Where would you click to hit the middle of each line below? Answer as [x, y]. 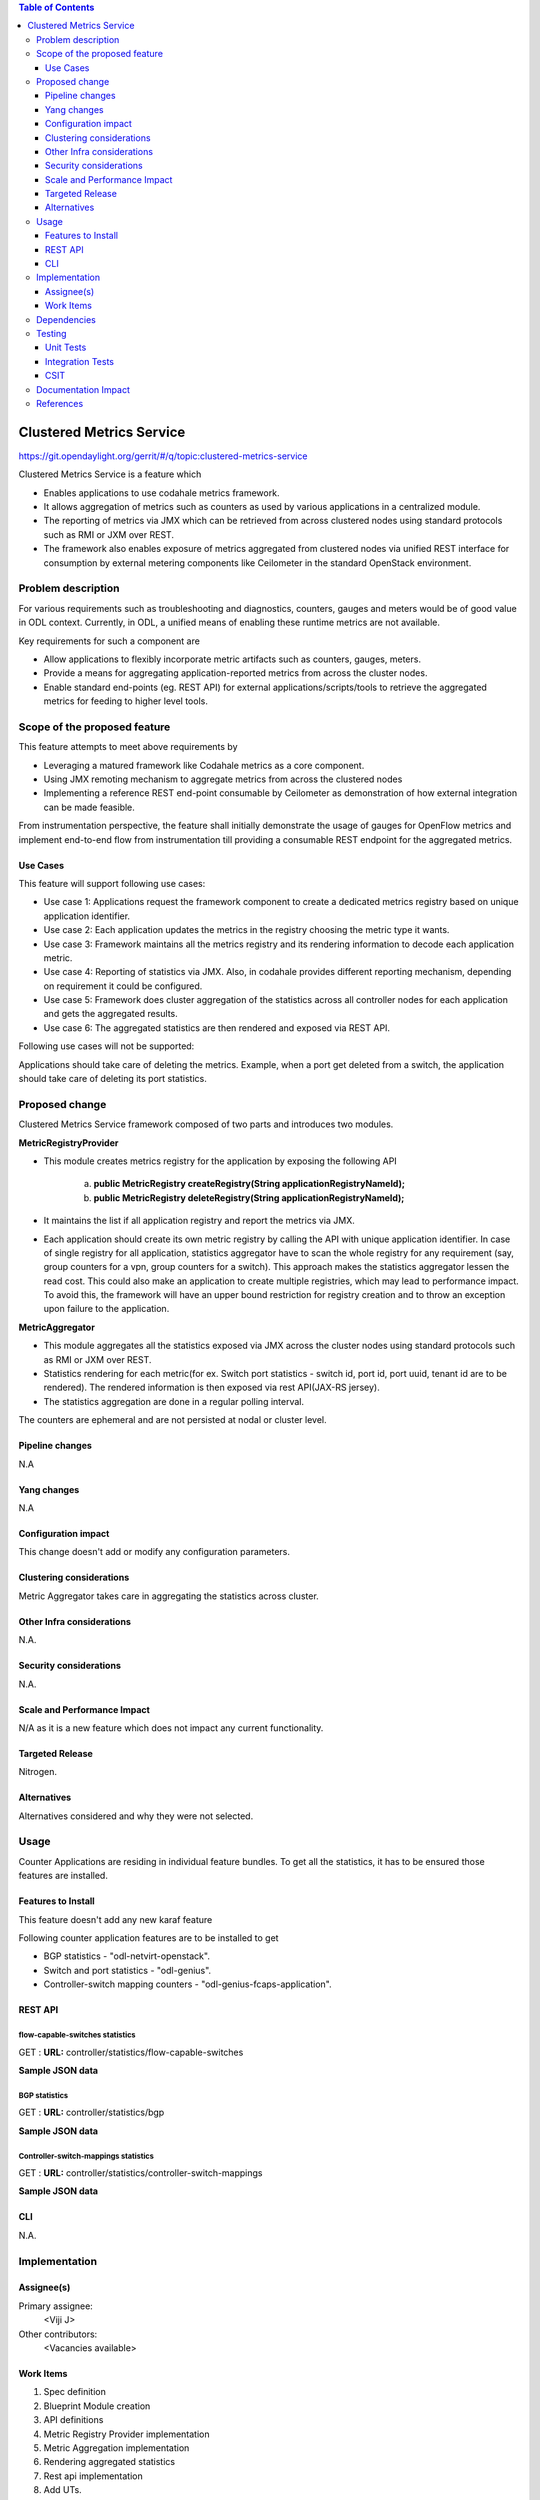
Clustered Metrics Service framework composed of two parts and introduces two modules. [206, 1124]
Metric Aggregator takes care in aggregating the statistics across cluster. [168, 1596]
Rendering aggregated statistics [109, 2462]
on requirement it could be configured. [123, 986]
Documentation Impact [83, 389]
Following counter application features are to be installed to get [148, 1938]
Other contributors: [58, 2334]
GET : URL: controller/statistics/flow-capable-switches [131, 2052]
